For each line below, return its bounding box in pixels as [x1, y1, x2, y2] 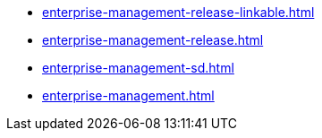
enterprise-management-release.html [42, 32, 264, 47]
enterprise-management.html [42, 88, 215, 103]
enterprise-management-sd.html [42, 60, 234, 75]
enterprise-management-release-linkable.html [42, 4, 315, 20]
